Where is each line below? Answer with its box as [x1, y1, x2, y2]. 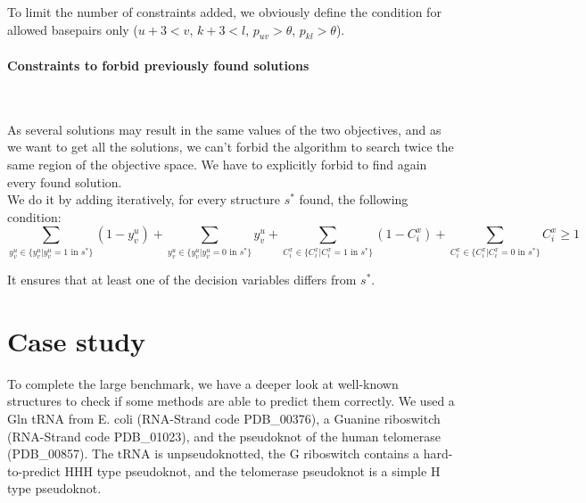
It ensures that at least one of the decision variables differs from [7, 270, 357, 289]
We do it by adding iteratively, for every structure [7, 190, 280, 209]
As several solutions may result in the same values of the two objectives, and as [7, 120, 442, 138]
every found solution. [7, 172, 122, 191]
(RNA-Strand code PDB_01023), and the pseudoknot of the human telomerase [7, 426, 441, 445]
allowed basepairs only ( [7, 20, 138, 38]
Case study [7, 322, 146, 359]
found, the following [299, 190, 409, 209]
